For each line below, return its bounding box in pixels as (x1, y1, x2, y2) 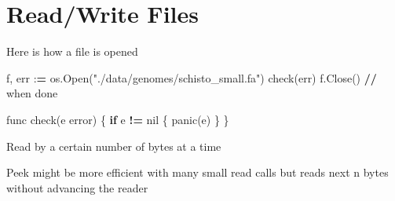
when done (6, 85, 58, 101)
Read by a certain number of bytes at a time (6, 137, 221, 154)
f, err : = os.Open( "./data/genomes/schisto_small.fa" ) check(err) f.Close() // (6, 69, 377, 86)
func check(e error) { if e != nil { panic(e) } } (6, 111, 229, 127)
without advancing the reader (6, 179, 148, 196)
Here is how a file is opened (6, 43, 138, 60)
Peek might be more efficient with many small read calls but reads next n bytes (6, 164, 389, 181)
